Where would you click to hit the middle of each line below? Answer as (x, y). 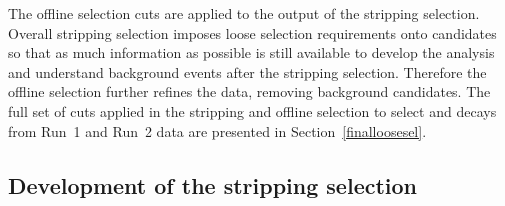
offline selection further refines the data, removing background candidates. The (249, 91)
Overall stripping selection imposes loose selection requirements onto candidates (252, 32)
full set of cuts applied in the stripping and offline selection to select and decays (252, 110)
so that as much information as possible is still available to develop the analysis (251, 52)
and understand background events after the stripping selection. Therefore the (247, 71)
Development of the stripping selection (213, 184)
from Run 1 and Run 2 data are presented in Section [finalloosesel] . (217, 130)
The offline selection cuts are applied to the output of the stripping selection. (244, 13)
